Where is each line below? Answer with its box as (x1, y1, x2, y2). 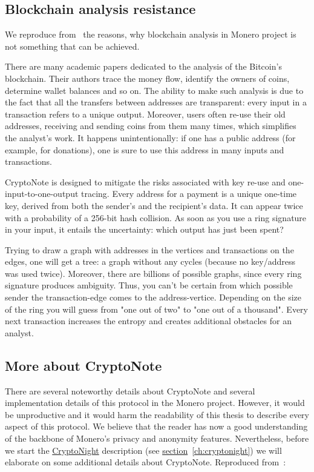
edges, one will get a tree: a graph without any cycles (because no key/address (5, 255, 295, 268)
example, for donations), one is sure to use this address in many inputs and (5, 143, 284, 156)
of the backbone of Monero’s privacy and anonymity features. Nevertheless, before (5, 432, 309, 445)
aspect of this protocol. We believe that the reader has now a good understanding (5, 420, 308, 433)
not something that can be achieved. (5, 39, 140, 52)
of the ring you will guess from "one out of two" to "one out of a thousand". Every (5, 302, 308, 315)
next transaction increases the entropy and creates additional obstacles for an (5, 314, 292, 327)
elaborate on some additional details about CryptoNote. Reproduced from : (5, 456, 286, 468)
